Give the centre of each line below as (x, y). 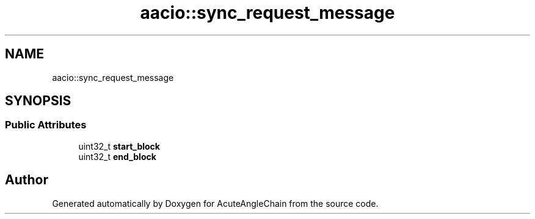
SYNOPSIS (38, 101)
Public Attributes (46, 125)
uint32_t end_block (117, 156)
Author (27, 180)
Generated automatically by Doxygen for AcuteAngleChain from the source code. (215, 203)
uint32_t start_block (119, 146)
